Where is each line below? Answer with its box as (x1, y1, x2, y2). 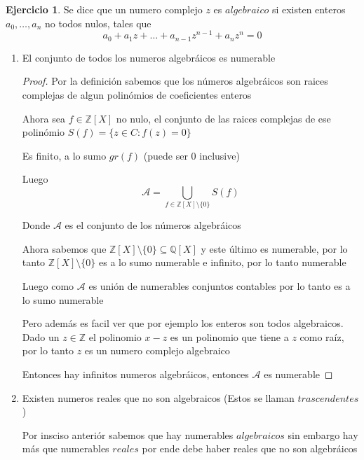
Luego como (22, 279, 74, 293)
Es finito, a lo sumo (22, 148, 107, 162)
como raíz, (299, 329, 344, 344)
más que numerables (22, 441, 109, 456)
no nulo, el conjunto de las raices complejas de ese (116, 111, 331, 125)
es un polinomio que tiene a (170, 329, 289, 344)
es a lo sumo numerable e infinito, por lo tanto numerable (99, 255, 346, 270)
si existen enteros (271, 2, 346, 16)
